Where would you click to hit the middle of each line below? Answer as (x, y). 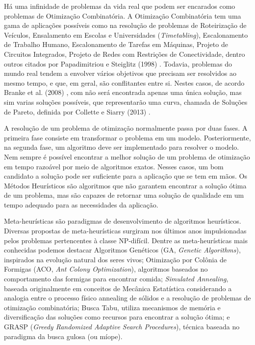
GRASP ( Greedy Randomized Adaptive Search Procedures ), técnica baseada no (122, 326)
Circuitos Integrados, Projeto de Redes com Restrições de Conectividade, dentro (125, 54)
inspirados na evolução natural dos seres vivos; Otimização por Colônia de (115, 259)
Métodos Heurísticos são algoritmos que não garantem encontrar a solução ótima (125, 185)
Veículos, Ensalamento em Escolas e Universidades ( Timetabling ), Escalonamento (126, 34)
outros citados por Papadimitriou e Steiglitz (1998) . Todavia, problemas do (118, 63)
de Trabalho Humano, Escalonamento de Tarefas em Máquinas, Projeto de (116, 44)
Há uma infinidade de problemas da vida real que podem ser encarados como (120, 6)
